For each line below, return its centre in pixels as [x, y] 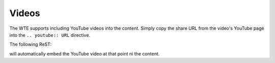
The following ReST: [31, 44]
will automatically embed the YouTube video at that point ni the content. [85, 53]
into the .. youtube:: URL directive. [50, 35]
